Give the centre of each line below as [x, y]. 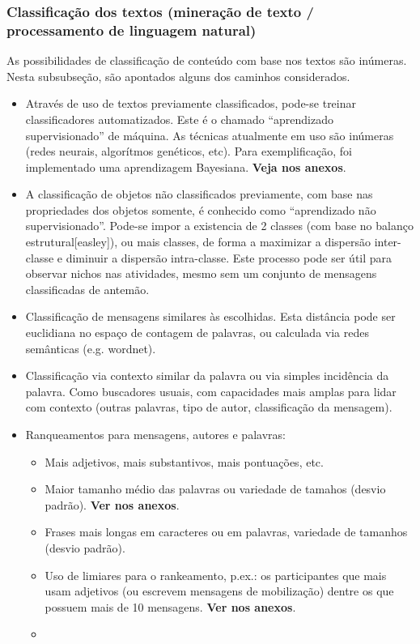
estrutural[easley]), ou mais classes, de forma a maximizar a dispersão [198, 242]
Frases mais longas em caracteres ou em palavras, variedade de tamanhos [226, 532]
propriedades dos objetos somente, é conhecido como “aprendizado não [201, 209]
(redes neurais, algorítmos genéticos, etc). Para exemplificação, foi [189, 151]
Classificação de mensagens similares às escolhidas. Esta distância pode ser [210, 316]
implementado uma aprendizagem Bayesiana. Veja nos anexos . [186, 166]
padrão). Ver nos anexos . [112, 504]
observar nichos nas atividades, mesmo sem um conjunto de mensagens [201, 273]
